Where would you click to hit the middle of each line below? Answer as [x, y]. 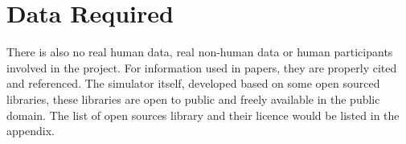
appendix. [31, 131]
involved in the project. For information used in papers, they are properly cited [202, 67]
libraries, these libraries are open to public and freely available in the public [193, 99]
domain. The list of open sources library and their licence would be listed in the [203, 115]
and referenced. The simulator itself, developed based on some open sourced [193, 83]
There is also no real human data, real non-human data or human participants [200, 52]
